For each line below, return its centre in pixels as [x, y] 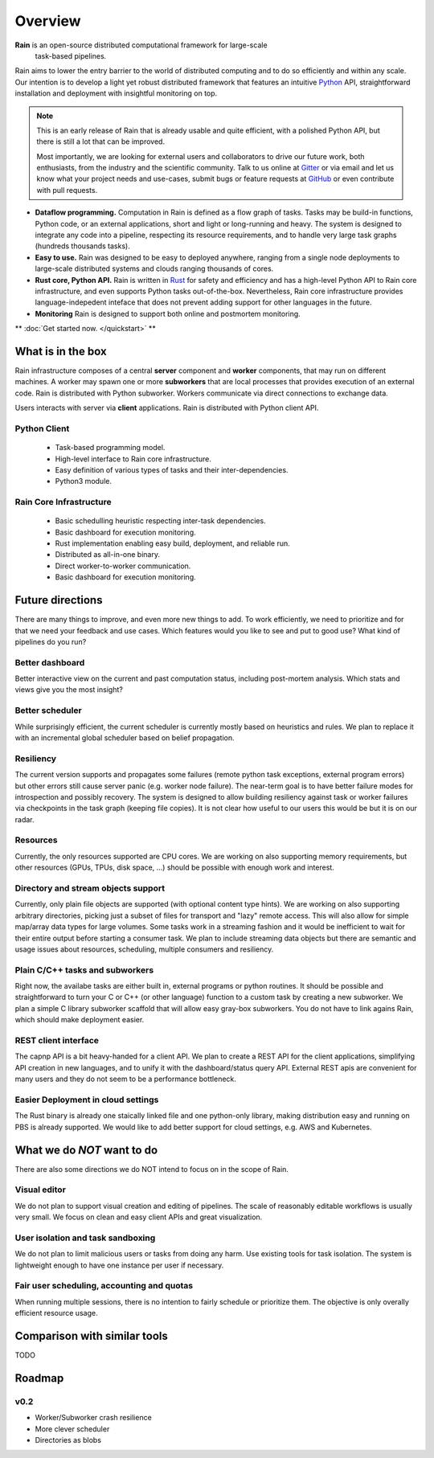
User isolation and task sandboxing [85, 1238]
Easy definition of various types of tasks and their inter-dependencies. [172, 469]
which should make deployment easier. [80, 1020]
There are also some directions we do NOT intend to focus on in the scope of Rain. [152, 1169]
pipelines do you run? [51, 641]
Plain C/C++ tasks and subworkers [84, 970]
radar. [25, 819]
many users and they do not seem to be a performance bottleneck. [126, 1079]
